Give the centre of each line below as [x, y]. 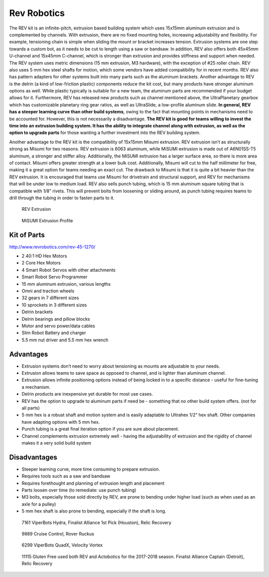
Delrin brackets [37, 312]
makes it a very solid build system [57, 443]
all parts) [31, 408]
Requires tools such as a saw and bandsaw [66, 476]
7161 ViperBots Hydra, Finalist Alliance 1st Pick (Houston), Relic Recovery [97, 523]
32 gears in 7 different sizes [50, 298]
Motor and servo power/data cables [59, 326]
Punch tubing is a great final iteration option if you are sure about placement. [100, 429]
